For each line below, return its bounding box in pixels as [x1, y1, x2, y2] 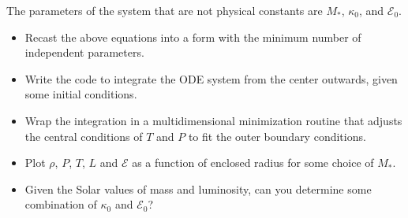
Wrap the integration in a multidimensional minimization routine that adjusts [24, 112, 402, 128]
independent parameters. [24, 44, 144, 61]
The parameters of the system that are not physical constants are [6, 2, 323, 18]
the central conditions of [24, 127, 143, 144]
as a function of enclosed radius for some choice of [132, 154, 374, 171]
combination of [24, 196, 97, 212]
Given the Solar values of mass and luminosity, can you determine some [24, 180, 372, 197]
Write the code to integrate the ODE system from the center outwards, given [24, 70, 398, 87]
